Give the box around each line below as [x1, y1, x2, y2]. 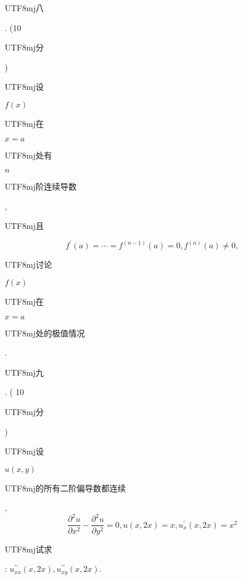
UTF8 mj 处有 [5, 149, 52, 161]
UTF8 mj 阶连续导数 [5, 180, 77, 193]
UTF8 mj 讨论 [5, 258, 52, 271]
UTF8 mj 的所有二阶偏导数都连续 [5, 481, 126, 494]
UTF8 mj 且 [5, 220, 44, 232]
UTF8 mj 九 [5, 366, 44, 378]
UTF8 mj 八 [5, 2, 44, 14]
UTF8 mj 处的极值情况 [5, 326, 85, 339]
